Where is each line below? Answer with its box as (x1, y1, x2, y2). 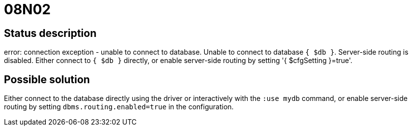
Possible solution (4, 73, 90, 86)
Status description (4, 27, 97, 39)
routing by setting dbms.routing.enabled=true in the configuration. (4, 102, 234, 111)
